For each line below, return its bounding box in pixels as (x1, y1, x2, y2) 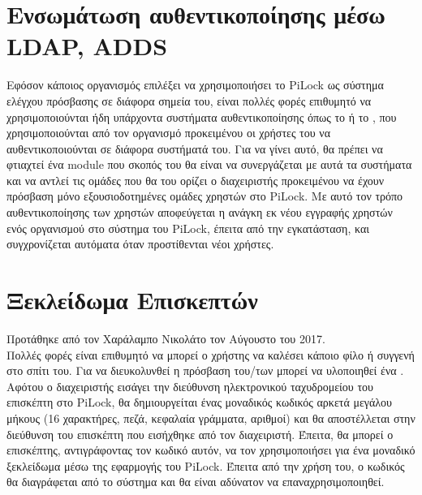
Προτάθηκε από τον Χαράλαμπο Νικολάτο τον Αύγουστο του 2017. (6, 329, 325, 346)
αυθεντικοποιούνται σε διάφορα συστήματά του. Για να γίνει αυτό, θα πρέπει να (6, 140, 383, 157)
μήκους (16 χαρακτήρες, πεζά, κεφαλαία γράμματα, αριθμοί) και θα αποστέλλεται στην (6, 409, 416, 426)
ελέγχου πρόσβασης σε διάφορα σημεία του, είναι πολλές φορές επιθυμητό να (6, 92, 372, 109)
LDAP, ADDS (6, 29, 168, 62)
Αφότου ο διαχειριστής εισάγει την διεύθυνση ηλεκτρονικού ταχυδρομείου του (6, 377, 373, 394)
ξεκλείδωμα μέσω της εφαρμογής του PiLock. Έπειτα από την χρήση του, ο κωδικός (6, 457, 405, 474)
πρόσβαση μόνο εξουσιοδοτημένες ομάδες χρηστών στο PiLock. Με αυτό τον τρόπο (6, 187, 403, 204)
